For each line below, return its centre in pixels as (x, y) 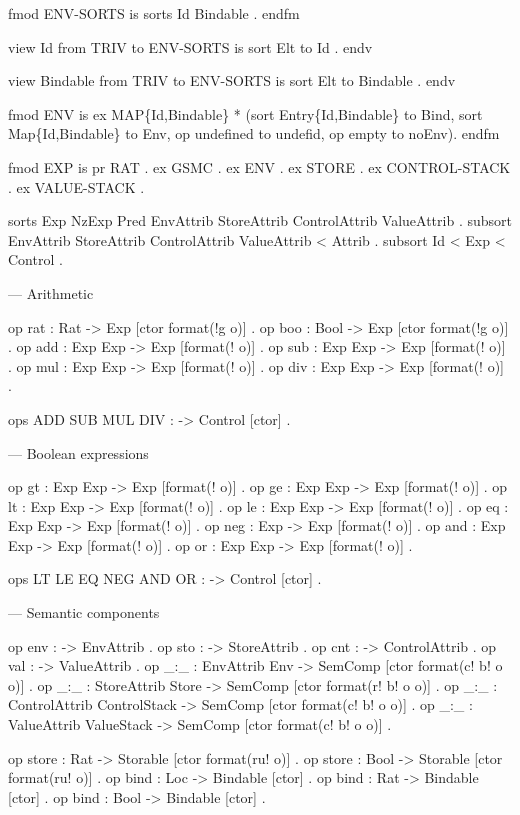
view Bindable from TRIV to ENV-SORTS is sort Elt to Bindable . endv (232, 80)
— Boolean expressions (78, 452)
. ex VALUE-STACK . (76, 186)
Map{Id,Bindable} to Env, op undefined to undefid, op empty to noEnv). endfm (254, 133)
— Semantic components (84, 612)
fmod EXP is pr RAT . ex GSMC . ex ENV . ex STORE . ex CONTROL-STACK (259, 166)
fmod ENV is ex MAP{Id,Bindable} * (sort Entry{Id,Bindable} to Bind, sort (245, 113)
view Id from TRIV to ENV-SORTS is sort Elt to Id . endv (190, 46)
